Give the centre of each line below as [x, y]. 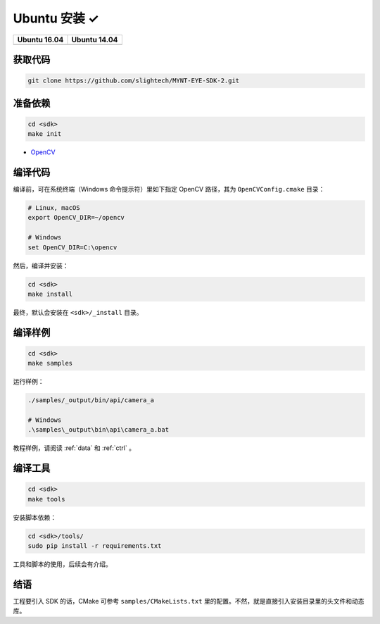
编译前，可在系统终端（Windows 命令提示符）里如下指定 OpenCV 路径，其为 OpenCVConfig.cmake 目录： [169, 189]
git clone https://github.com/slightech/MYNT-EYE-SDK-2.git [134, 81]
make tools [46, 499]
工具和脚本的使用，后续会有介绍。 [62, 564]
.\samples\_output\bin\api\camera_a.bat [98, 430]
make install [50, 294]
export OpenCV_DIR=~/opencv [76, 218]
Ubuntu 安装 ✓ [56, 18]
